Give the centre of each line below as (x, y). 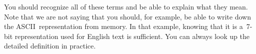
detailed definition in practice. (50, 46)
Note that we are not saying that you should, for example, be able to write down (128, 16)
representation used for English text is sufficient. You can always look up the (132, 36)
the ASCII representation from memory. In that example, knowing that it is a (124, 26)
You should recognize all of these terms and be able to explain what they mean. (126, 6)
